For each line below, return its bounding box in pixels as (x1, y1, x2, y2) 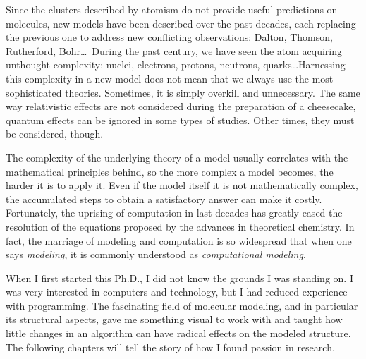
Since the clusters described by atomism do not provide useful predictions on (6, 2, 338, 16)
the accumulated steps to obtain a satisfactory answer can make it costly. (6, 191, 322, 206)
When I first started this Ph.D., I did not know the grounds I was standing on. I (6, 270, 353, 285)
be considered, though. (6, 126, 104, 141)
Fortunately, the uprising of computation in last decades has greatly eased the (6, 205, 343, 220)
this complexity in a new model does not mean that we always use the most (6, 71, 334, 85)
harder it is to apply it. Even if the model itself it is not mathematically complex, (6, 178, 358, 193)
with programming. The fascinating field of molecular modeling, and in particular (6, 298, 358, 312)
